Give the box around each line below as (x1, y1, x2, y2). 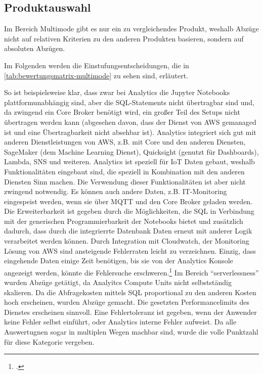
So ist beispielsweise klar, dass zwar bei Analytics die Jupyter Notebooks (4, 87, 230, 98)
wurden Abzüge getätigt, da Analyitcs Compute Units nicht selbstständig (4, 277, 232, 288)
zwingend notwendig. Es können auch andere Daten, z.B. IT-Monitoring (4, 186, 227, 197)
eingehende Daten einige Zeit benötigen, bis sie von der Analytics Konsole (4, 255, 233, 266)
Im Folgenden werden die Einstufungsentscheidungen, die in (4, 60, 189, 70)
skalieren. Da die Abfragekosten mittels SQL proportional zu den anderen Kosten (4, 287, 256, 297)
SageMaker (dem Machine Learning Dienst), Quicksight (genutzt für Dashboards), (4, 146, 259, 157)
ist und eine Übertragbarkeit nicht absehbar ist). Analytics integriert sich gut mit (4, 126, 256, 137)
